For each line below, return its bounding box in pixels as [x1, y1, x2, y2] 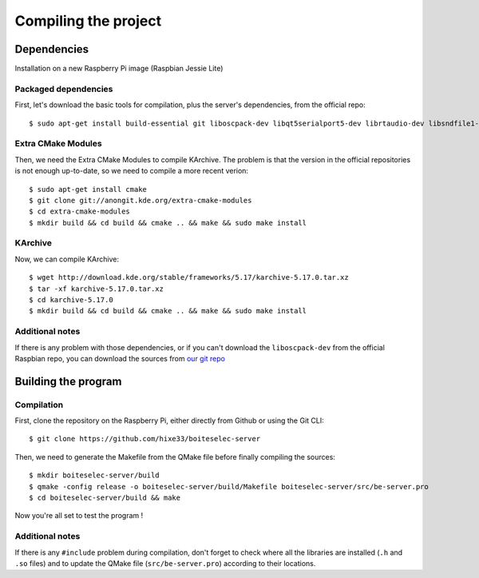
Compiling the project [14, 12, 162, 30]
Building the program [14, 374, 122, 388]
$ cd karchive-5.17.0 [29, 296, 113, 304]
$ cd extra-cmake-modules [29, 207, 131, 216]
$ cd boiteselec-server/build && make [29, 493, 181, 503]
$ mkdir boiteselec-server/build [29, 471, 160, 480]
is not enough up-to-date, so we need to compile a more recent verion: [14, 166, 249, 176]
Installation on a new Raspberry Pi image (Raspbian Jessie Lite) [14, 64, 224, 74]
